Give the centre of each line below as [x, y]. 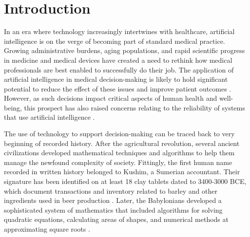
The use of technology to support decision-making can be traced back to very [119, 134]
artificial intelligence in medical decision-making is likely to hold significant [116, 79]
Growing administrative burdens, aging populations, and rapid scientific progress [125, 50]
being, [13, 107]
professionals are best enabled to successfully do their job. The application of [119, 69]
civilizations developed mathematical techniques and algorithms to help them [119, 153]
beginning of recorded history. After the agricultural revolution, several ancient [122, 143]
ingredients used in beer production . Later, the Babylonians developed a [113, 200]
